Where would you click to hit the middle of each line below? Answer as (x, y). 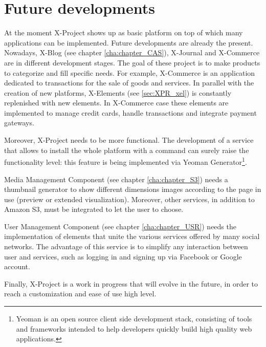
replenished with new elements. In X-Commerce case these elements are (116, 103)
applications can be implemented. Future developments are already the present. (129, 42)
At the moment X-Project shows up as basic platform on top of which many (124, 32)
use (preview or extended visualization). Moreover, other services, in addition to (129, 199)
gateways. (19, 123)
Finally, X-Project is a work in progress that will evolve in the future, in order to (131, 283)
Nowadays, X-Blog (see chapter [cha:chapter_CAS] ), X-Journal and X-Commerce (132, 52)
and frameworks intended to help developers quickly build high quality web (134, 328)
